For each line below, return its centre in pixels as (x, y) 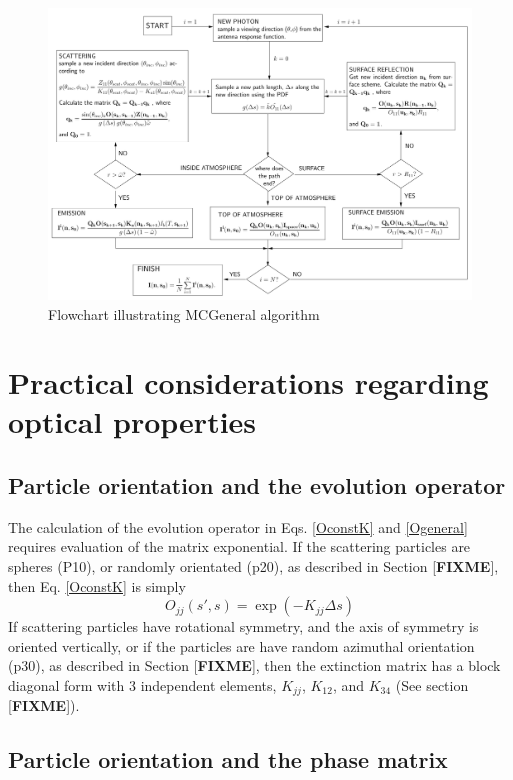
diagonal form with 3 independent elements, (142, 685)
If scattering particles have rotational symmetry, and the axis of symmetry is (243, 626)
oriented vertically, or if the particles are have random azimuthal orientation (241, 645)
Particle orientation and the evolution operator (257, 485)
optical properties (132, 421)
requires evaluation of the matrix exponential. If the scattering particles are (239, 546)
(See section (432, 685)
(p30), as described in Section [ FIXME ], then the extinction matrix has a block (254, 665)
